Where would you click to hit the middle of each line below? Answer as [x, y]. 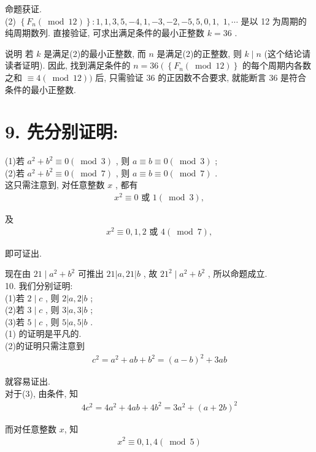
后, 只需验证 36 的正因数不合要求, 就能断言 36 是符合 [201, 77]
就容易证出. [28, 381]
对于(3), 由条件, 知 [41, 393]
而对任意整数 [31, 428]
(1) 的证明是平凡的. [43, 333]
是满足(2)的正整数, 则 [199, 53]
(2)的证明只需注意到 [45, 346]
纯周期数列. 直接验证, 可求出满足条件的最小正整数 [105, 33]
